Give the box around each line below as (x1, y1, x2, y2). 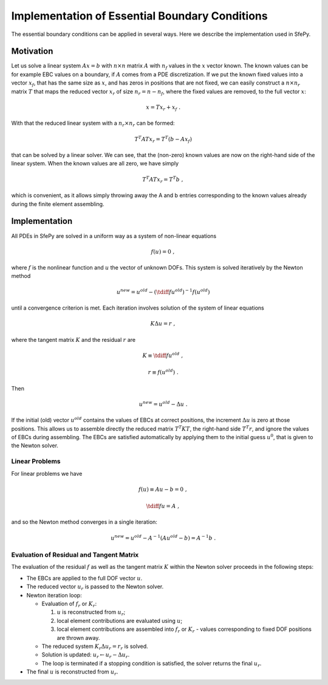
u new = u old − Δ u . (138, 400, 188, 408)
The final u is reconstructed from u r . (26, 668, 118, 676)
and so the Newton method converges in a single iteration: (11, 518, 158, 526)
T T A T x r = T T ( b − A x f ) (134, 134, 193, 144)
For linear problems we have (11, 470, 83, 477)
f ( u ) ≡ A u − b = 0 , (138, 485, 188, 493)
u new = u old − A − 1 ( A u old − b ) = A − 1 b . (110, 534, 216, 541)
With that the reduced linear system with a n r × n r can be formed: (11, 119, 176, 128)
